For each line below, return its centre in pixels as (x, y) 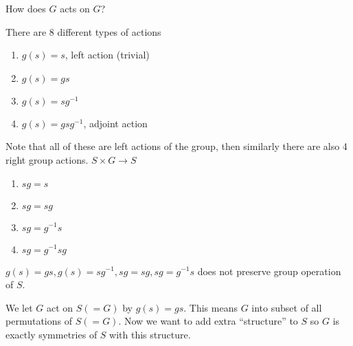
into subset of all (287, 307)
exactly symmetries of (52, 334)
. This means (210, 307)
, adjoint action (115, 123)
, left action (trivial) (107, 55)
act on (60, 307)
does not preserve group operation (269, 271)
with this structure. (150, 334)
